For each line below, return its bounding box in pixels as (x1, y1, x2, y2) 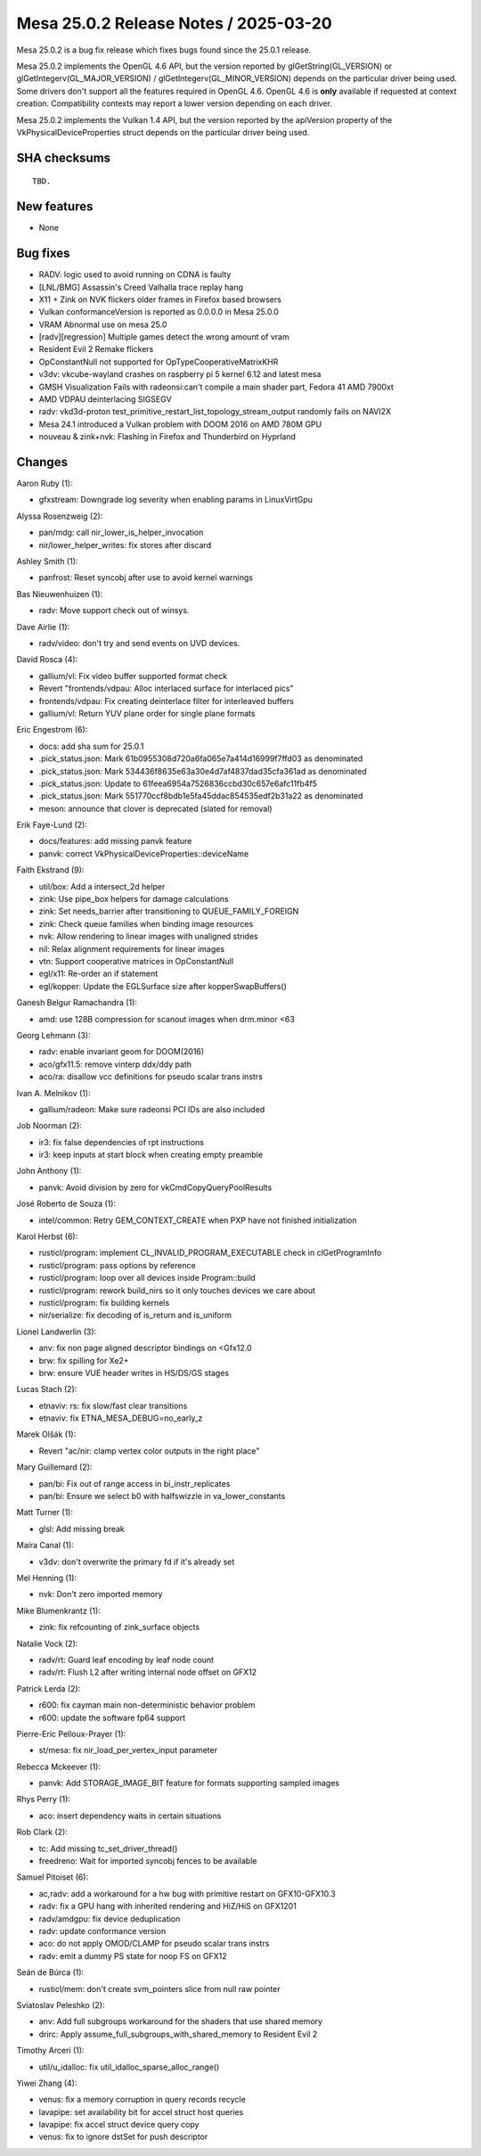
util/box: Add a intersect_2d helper (38, 881, 166, 891)
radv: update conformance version (38, 1925, 167, 1936)
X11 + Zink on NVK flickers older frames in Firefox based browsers (38, 294, 282, 305)
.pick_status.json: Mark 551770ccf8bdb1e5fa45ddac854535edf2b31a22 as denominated (38, 791, 363, 801)
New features (16, 199, 94, 214)
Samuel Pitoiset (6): (16, 1872, 89, 1882)
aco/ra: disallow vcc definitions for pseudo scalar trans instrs (38, 1071, 263, 1082)
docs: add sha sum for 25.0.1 (38, 741, 144, 751)
